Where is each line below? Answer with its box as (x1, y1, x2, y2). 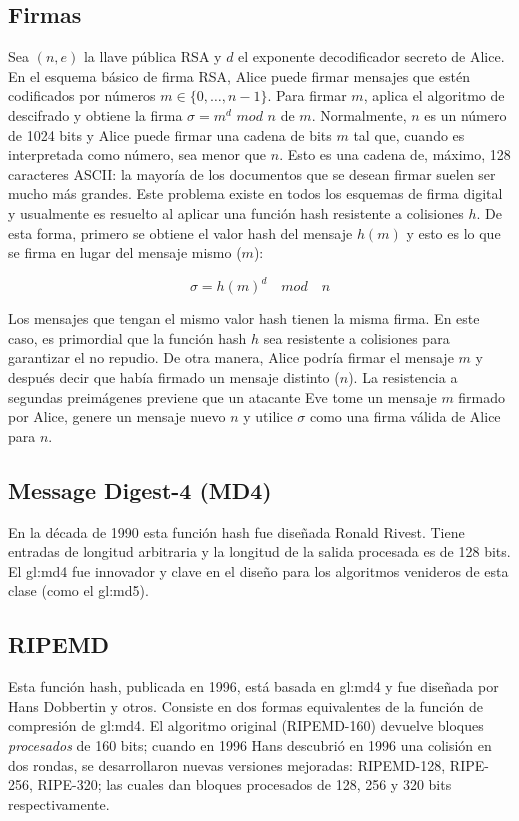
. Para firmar (267, 85, 347, 106)
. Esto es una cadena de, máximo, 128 (279, 144, 511, 165)
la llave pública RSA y (83, 46, 222, 67)
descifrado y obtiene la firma (8, 104, 183, 125)
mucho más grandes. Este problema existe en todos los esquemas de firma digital (8, 183, 503, 204)
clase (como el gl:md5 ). (8, 580, 149, 601)
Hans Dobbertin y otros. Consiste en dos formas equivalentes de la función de (8, 695, 483, 716)
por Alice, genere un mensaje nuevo (8, 406, 226, 427)
